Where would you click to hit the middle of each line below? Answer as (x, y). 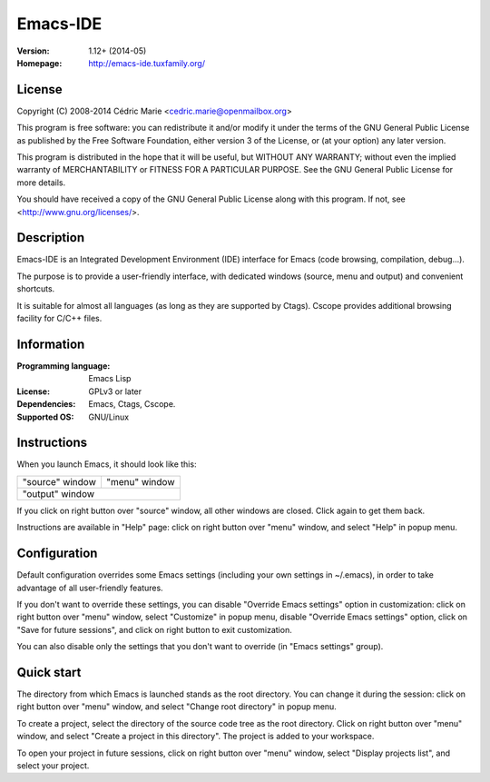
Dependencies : (46, 404)
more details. (41, 183)
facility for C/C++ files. (59, 319)
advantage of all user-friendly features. (90, 588)
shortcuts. (36, 289)
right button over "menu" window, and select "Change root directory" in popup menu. (177, 707)
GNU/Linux (109, 417)
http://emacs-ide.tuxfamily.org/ (147, 63)
